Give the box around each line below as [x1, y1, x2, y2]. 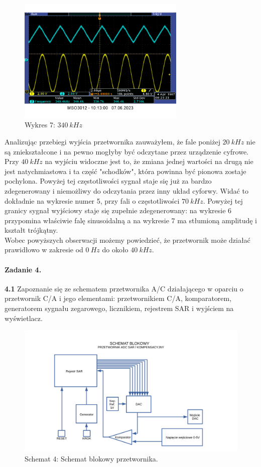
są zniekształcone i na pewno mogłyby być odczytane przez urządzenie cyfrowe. [5, 146, 249, 157]
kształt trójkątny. [5, 225, 58, 235]
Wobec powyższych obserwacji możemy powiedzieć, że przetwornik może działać [5, 234, 250, 245]
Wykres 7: [25, 119, 55, 130]
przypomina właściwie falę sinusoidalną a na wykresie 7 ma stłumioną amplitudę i [5, 215, 257, 225]
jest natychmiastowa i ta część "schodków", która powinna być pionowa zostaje [5, 166, 246, 176]
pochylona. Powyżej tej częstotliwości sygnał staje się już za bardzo [5, 176, 212, 186]
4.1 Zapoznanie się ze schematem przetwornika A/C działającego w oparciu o [5, 283, 243, 293]
